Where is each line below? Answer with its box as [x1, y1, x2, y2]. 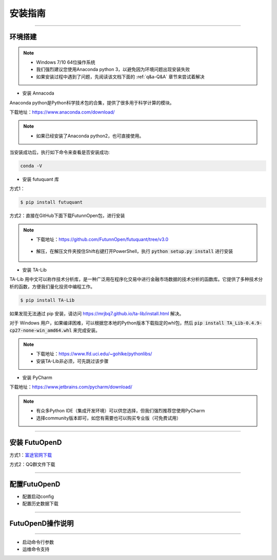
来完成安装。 [72, 327, 100, 333]
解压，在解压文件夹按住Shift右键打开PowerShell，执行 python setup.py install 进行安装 [36, 248, 233, 254]
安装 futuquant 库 [22, 176, 59, 183]
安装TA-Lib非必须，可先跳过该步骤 [36, 358, 109, 364]
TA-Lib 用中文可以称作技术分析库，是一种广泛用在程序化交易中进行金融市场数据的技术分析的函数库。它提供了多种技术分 [9, 276, 263, 282]
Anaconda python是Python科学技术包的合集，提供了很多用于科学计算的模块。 [9, 99, 174, 105]
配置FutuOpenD [9, 480, 61, 489]
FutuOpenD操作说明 [9, 519, 74, 528]
